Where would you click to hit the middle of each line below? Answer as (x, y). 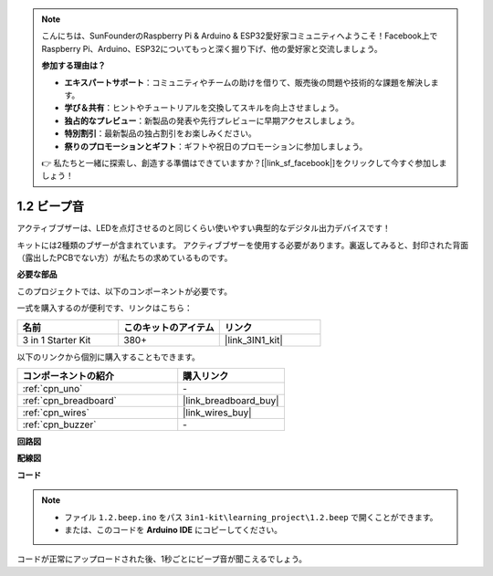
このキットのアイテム (169, 327)
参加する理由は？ (73, 66)
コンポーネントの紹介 (68, 376)
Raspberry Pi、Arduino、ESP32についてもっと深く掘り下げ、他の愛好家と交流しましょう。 (212, 48)
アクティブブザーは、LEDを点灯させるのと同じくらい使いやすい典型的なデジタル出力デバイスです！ (204, 228)
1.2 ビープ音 (51, 207)
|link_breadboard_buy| (231, 400)
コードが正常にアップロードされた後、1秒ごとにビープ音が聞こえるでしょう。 (162, 559)
